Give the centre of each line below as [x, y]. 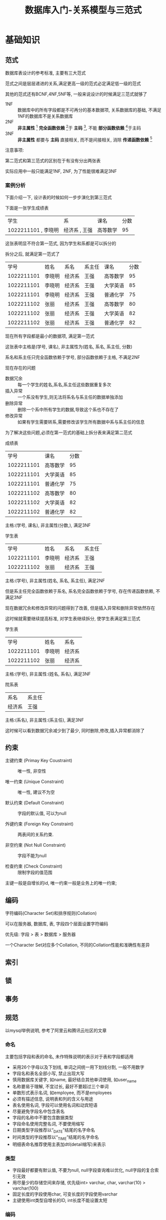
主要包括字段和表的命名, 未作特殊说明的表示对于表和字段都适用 [69, 1056]
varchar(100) [25, 1188]
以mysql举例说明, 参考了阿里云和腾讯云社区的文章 [56, 1030]
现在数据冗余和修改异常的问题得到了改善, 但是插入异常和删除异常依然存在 [80, 608]
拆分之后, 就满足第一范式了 [32, 254]
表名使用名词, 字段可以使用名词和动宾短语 [55, 1105]
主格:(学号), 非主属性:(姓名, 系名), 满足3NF [48, 674]
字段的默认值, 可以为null [42, 813]
